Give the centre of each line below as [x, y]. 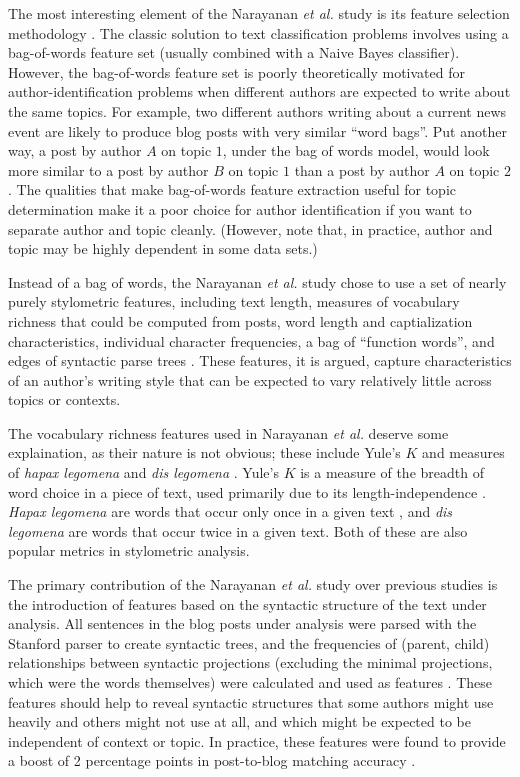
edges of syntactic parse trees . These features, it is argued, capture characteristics [260, 360]
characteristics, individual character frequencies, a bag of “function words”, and [251, 340]
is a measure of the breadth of [392, 472]
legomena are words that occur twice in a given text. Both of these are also [238, 530]
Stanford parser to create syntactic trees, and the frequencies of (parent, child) [249, 642]
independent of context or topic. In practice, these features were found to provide [257, 740]
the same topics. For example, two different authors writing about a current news [257, 110]
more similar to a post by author [108, 169]
